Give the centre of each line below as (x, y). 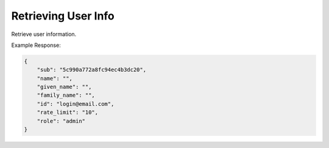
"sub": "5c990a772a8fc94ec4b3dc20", (91, 70)
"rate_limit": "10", (68, 112)
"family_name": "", (66, 95)
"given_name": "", (64, 87)
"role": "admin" (61, 121)
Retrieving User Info (63, 16)
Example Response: (36, 45)
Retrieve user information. (44, 34)
